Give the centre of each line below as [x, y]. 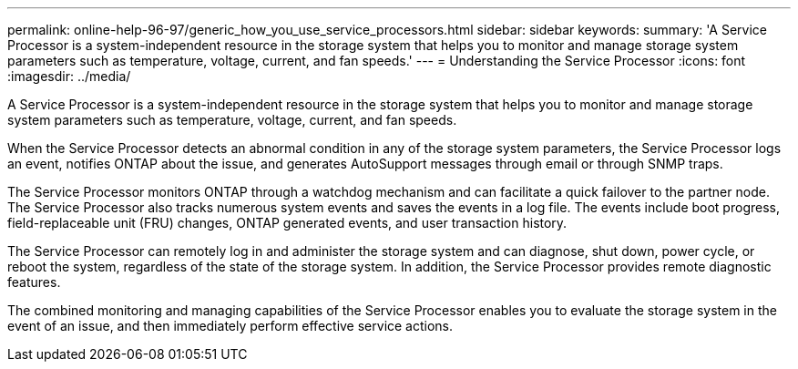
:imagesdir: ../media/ [69, 76]
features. [34, 282]
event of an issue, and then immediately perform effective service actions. [230, 326]
